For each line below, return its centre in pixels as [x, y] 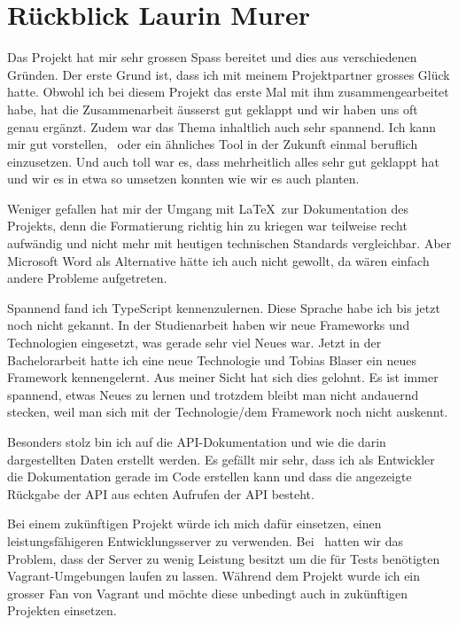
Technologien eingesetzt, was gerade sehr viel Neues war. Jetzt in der [194, 343]
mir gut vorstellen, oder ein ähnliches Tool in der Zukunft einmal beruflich [213, 144]
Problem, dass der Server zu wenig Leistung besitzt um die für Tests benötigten [224, 558]
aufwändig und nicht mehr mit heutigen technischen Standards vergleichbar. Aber [229, 243]
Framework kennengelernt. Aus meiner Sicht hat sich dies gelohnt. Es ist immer [223, 377]
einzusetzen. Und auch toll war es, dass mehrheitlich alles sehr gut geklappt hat [223, 161]
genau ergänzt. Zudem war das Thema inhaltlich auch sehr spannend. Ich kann [222, 126]
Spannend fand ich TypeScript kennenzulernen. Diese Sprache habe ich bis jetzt [224, 307]
